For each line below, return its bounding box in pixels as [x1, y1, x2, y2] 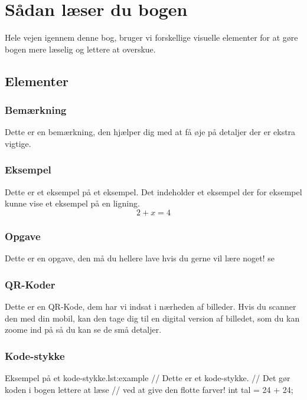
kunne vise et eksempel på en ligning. [5, 197, 140, 209]
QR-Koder [5, 277, 55, 291]
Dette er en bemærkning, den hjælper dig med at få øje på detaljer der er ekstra [5, 126, 296, 138]
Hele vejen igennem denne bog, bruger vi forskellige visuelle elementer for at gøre [5, 31, 298, 44]
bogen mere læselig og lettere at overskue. [5, 42, 156, 55]
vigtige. [5, 137, 31, 149]
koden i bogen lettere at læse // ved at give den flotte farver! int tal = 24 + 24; [5, 383, 293, 395]
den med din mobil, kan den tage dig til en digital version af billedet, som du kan [5, 312, 300, 324]
